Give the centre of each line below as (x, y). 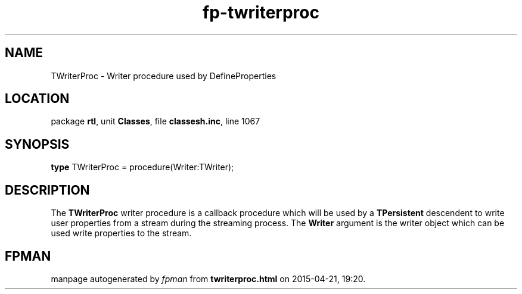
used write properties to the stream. (121, 233)
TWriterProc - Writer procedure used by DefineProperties (164, 76)
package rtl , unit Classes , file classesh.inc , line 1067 (156, 121)
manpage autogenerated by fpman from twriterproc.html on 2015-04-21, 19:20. (208, 279)
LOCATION (37, 99)
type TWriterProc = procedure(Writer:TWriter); (142, 167)
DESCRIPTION (47, 190)
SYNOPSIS (37, 144)
